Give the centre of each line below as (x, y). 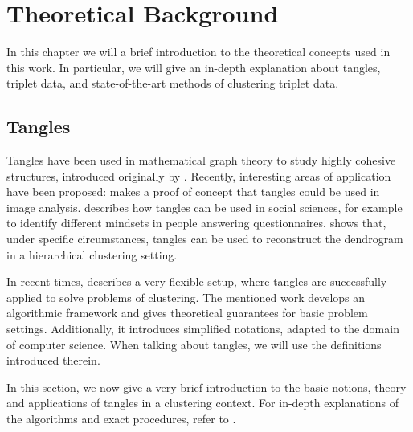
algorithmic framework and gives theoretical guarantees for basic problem (187, 313)
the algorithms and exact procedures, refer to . (121, 419)
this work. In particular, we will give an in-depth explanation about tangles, (194, 67)
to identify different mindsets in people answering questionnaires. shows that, (196, 223)
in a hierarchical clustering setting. (92, 254)
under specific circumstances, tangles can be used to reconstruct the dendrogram (205, 239)
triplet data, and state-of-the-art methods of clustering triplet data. (173, 83)
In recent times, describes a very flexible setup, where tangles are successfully (197, 281)
